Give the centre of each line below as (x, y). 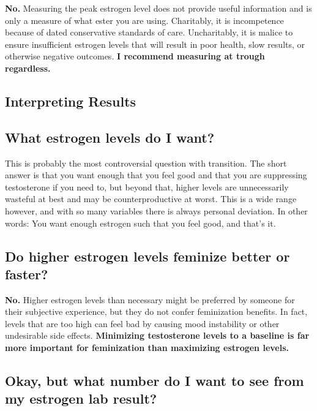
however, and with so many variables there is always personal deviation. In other (156, 210)
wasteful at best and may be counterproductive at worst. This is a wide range (151, 199)
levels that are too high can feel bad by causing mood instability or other (142, 323)
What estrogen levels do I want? (110, 137)
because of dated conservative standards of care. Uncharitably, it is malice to (149, 32)
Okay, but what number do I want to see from (155, 381)
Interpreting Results (71, 101)
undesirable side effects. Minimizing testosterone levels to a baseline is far (157, 335)
